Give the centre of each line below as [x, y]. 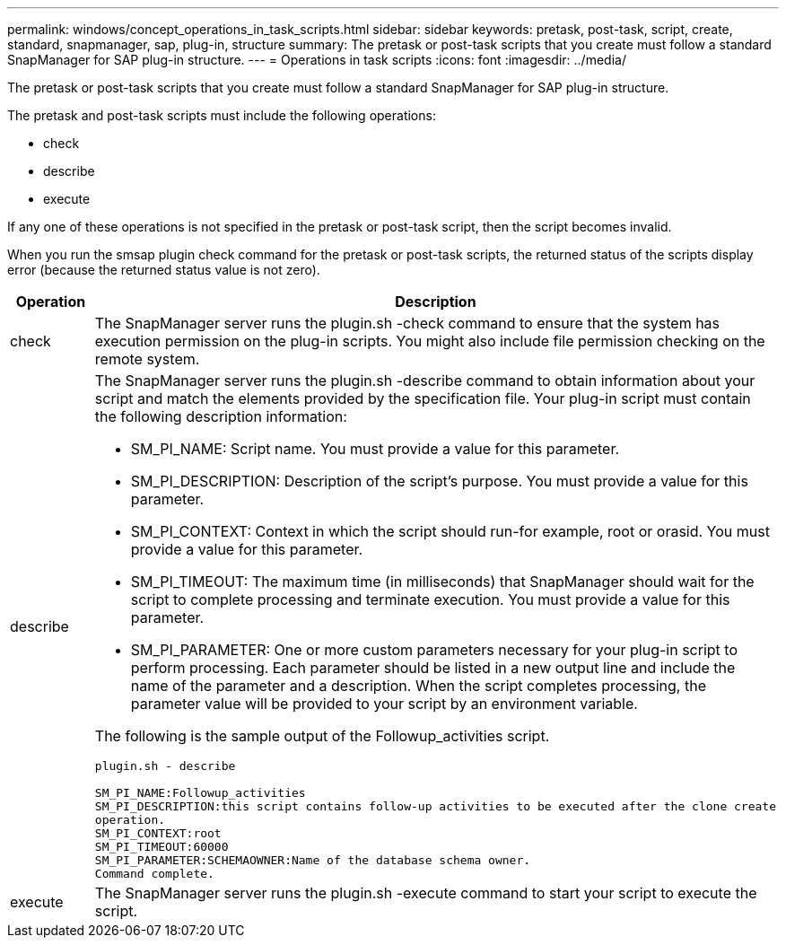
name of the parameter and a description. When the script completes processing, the [418, 686]
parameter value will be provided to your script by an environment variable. [384, 704]
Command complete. [154, 874]
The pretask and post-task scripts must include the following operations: [222, 115]
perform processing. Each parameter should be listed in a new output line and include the [433, 668]
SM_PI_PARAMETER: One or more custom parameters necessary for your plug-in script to [434, 650]
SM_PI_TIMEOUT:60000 [162, 847]
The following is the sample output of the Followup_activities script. [322, 736]
